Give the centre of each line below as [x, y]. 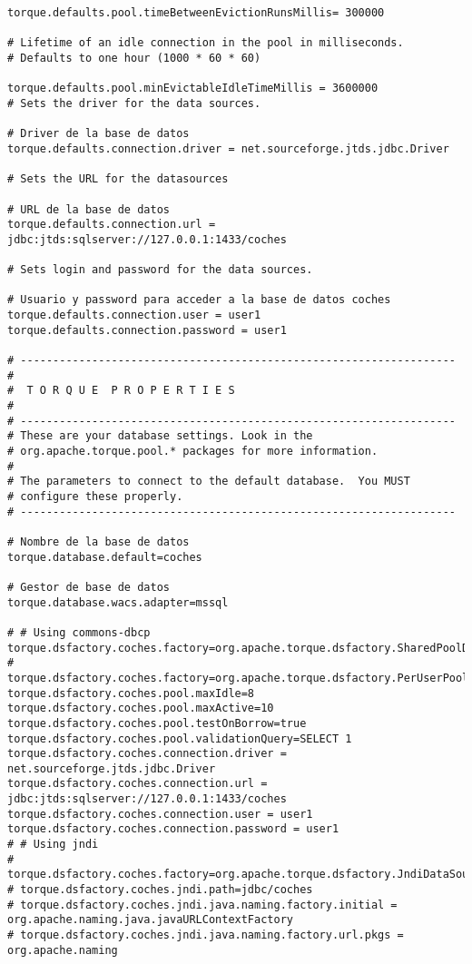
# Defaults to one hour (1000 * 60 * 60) [134, 58]
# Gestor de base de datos [88, 587]
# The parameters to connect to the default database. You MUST [209, 482]
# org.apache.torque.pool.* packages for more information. [193, 452]
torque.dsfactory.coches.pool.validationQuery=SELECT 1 [180, 738]
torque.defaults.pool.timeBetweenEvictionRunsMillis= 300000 [196, 13]
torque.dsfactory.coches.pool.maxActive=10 [141, 708]
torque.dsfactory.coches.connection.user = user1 [160, 814]
